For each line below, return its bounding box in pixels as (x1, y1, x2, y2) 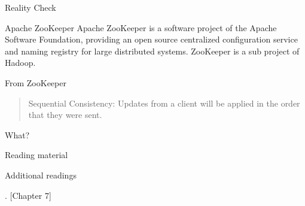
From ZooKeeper (5, 76, 66, 89)
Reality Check (5, 1, 56, 13)
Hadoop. (5, 56, 36, 69)
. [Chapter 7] (5, 189, 51, 201)
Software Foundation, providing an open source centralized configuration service (5, 33, 298, 46)
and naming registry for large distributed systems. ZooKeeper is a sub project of (5, 44, 300, 57)
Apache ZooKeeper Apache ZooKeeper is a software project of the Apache (5, 21, 277, 34)
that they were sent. (28, 108, 102, 121)
